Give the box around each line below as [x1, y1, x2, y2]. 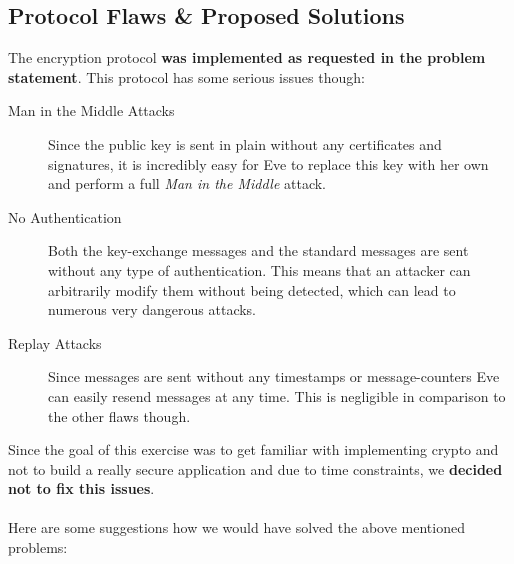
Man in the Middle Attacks [8, 100, 175, 121]
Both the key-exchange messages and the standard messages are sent [48, 240, 469, 261]
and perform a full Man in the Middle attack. [48, 173, 326, 194]
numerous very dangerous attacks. [48, 299, 257, 320]
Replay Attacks [8, 332, 102, 353]
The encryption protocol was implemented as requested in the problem [8, 47, 486, 68]
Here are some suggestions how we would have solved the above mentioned [8, 517, 465, 538]
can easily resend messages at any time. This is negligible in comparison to [48, 385, 506, 406]
